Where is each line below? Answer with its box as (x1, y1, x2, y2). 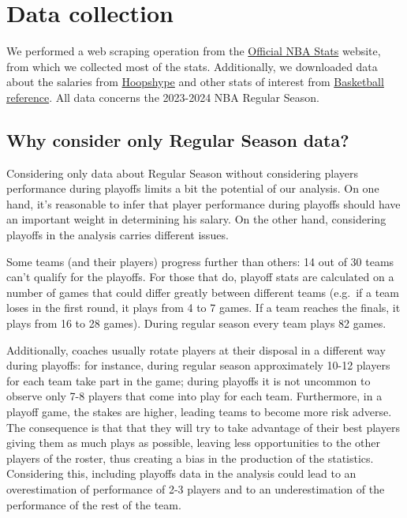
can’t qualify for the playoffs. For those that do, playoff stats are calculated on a (6, 268, 394, 285)
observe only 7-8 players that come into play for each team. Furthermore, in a (6, 388, 383, 404)
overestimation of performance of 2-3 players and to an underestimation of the (6, 480, 385, 497)
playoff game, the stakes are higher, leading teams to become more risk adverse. (6, 404, 392, 420)
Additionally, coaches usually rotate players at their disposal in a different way (6, 341, 386, 358)
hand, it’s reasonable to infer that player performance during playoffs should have (6, 195, 401, 212)
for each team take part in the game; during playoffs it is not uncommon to (6, 372, 371, 388)
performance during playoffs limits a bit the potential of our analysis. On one (6, 180, 379, 197)
